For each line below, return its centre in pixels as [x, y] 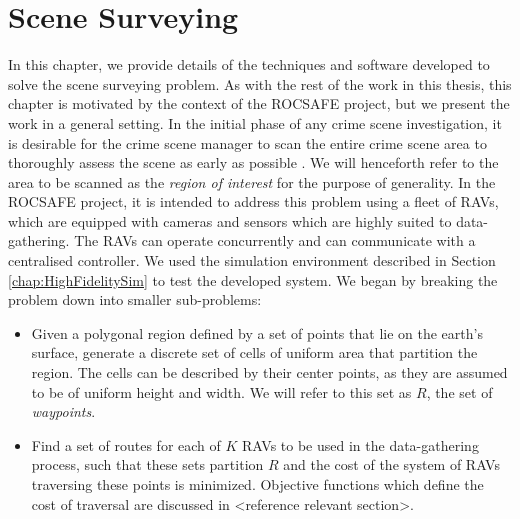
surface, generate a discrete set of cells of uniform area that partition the [254, 352]
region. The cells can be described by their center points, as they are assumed [269, 372]
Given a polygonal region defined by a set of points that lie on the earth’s [257, 332]
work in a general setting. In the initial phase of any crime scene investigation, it [255, 122]
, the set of [459, 391]
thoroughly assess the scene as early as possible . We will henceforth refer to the [253, 162]
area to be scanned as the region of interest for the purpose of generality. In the [252, 181]
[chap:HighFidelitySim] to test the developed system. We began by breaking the [253, 279]
